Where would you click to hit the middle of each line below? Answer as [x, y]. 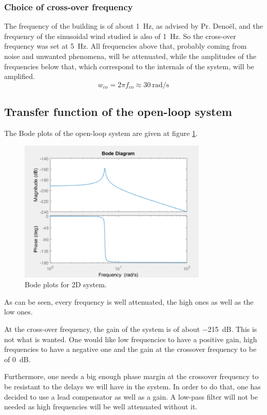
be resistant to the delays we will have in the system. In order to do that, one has [132, 387]
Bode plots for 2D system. [66, 284]
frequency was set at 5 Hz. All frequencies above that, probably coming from [126, 46]
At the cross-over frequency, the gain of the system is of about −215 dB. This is [131, 329]
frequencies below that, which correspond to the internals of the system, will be [129, 66]
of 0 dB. [17, 359]
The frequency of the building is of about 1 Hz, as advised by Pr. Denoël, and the [133, 26]
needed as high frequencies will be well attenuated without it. [101, 407]
